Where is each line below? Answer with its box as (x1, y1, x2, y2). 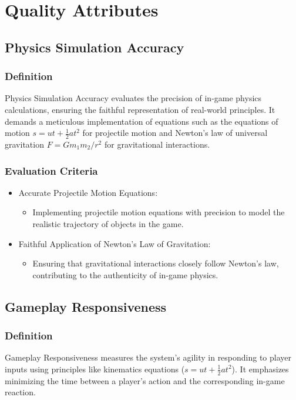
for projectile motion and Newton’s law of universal (82, 126, 268, 139)
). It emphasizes (231, 362, 289, 375)
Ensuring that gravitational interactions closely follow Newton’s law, (32, 257, 279, 269)
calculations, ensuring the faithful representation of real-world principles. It (5, 103, 275, 115)
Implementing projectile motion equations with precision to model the (32, 206, 285, 218)
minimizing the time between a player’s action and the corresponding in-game (5, 374, 285, 386)
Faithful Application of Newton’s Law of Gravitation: (18, 237, 211, 249)
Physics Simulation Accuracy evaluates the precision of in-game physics (5, 92, 262, 104)
